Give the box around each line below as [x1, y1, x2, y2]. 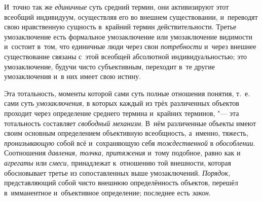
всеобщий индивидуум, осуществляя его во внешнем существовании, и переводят [4, 11, 258, 22]
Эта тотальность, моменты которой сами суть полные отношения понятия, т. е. [4, 88, 250, 98]
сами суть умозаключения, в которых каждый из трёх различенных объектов [4, 98, 239, 108]
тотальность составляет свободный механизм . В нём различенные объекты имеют [4, 117, 256, 128]
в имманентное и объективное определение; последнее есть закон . [4, 187, 211, 197]
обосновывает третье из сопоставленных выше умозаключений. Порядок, [4, 167, 231, 178]
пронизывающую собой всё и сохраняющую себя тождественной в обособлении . [4, 137, 255, 148]
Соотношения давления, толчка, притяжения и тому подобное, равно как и [4, 147, 241, 158]
